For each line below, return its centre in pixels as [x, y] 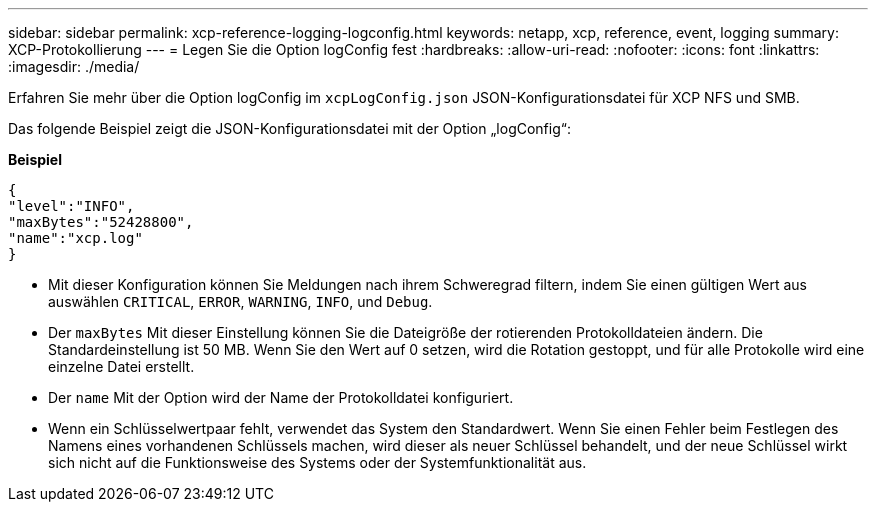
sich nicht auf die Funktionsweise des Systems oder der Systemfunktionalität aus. [317, 462]
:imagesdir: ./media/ [74, 66]
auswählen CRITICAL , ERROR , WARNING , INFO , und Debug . [240, 301]
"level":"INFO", [71, 206]
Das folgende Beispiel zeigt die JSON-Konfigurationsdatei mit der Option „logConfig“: [289, 128]
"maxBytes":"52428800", [101, 222]
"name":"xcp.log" [75, 238]
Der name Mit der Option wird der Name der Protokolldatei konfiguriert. [281, 397]
